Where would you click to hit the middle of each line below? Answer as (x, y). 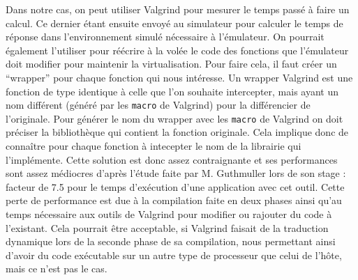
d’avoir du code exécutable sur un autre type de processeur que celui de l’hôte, (174, 255)
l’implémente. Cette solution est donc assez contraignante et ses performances (172, 159)
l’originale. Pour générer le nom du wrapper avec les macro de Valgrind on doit (174, 118)
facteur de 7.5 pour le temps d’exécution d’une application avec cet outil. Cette (175, 186)
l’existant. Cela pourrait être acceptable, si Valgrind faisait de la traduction (167, 227)
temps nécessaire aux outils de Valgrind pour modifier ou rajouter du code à (169, 214)
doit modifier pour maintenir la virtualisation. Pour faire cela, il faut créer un (171, 64)
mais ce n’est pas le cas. (57, 269)
